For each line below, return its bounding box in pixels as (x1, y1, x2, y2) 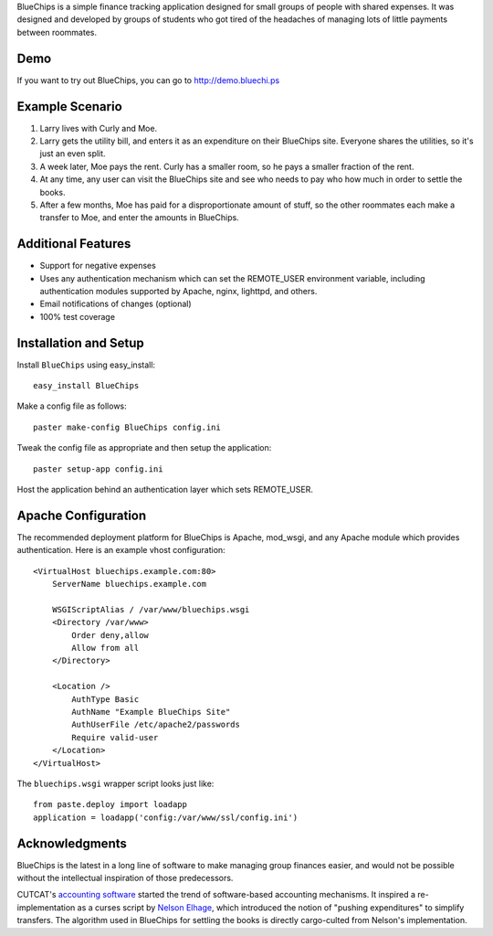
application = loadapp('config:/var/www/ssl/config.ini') (33, 812, 299, 823)
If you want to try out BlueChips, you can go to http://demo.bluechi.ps (16, 74, 280, 86)
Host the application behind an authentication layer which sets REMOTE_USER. (16, 484, 314, 495)
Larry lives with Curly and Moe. (39, 122, 158, 133)
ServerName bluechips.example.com (51, 579, 207, 590)
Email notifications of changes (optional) (39, 298, 192, 310)
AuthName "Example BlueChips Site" (71, 707, 231, 718)
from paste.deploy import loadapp (33, 800, 187, 810)
